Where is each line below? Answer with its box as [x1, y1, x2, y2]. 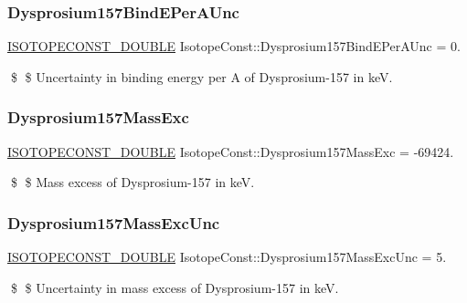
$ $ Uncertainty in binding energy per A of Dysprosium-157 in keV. [10, 67, 393, 86]
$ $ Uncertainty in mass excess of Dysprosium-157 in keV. [10, 277, 339, 297]
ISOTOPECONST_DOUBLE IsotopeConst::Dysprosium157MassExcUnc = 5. [7, 247, 447, 266]
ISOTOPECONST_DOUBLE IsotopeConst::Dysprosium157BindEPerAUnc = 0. [7, 37, 461, 56]
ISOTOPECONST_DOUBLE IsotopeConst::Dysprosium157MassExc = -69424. [7, 141, 454, 161]
